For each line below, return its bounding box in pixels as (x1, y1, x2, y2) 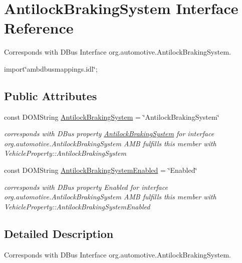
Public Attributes (4, 88, 97, 103)
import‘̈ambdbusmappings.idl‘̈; (4, 63, 98, 74)
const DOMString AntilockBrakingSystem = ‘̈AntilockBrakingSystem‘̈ (4, 111, 219, 122)
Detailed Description (4, 225, 114, 241)
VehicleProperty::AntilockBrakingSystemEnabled (4, 201, 150, 211)
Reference (4, 18, 74, 38)
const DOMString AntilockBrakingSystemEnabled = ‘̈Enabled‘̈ (4, 165, 197, 175)
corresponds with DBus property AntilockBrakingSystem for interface (4, 128, 214, 139)
